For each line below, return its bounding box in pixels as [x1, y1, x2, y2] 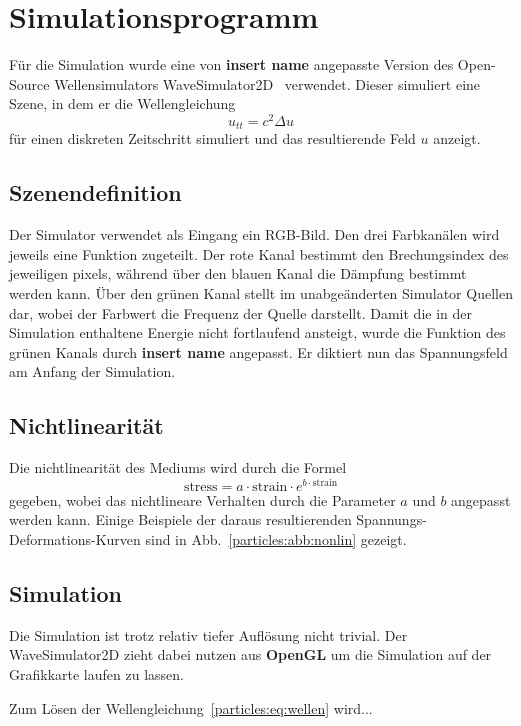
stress [183, 479, 218, 494]
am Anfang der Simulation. [9, 361, 176, 382]
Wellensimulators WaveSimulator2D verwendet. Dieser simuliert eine [54, 73, 481, 94]
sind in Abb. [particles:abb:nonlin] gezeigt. [145, 529, 407, 550]
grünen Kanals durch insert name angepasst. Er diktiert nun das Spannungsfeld [9, 341, 508, 362]
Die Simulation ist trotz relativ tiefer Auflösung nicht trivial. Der [9, 624, 408, 645]
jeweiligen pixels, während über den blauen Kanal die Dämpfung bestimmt [9, 263, 467, 284]
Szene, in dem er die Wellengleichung [9, 93, 236, 114]
